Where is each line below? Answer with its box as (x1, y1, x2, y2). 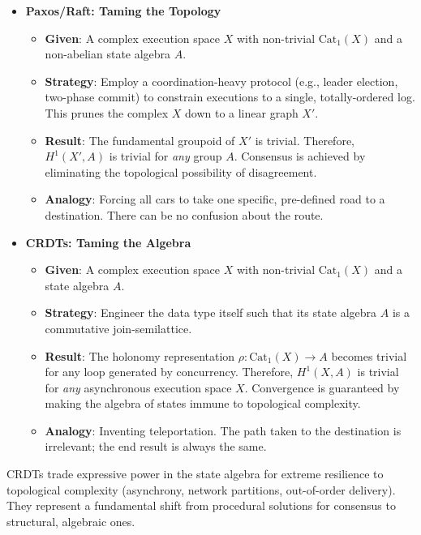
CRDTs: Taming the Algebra (25, 233, 191, 250)
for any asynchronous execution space (45, 379, 232, 396)
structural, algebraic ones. (6, 512, 135, 529)
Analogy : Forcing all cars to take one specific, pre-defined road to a (45, 190, 385, 208)
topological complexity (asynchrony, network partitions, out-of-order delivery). (6, 481, 396, 498)
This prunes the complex (45, 104, 169, 121)
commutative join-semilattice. (45, 319, 192, 336)
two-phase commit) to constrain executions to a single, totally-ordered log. (45, 88, 415, 105)
